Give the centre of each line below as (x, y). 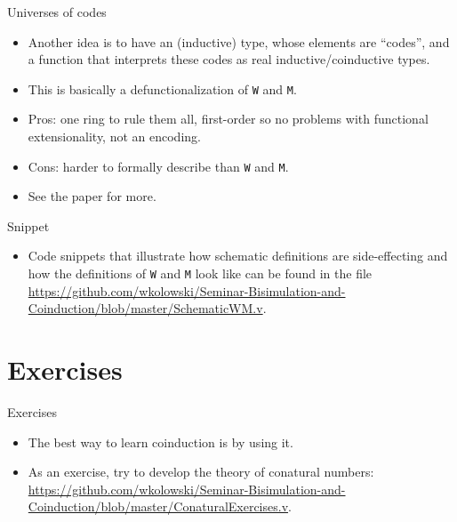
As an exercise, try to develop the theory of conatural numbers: (201, 472)
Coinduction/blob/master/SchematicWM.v (145, 308)
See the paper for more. (92, 196)
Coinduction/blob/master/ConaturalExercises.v (158, 506)
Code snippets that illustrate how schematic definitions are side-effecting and (238, 256)
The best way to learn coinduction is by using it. (160, 442)
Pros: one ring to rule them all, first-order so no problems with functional (228, 119)
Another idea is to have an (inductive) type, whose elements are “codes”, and (239, 41)
